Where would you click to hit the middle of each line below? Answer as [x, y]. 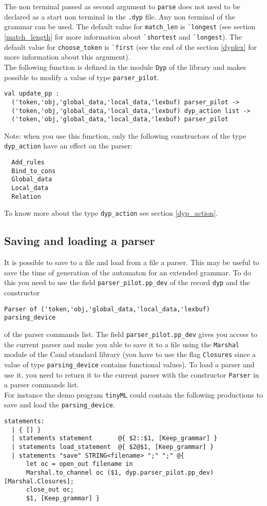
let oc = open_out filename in [79, 464]
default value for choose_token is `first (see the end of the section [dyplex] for [131, 46]
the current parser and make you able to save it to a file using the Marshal [122, 344]
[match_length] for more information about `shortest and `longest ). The [123, 36]
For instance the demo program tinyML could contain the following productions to [133, 394]
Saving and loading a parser [80, 241]
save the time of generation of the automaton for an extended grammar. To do [128, 272]
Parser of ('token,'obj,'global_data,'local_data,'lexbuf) [107, 309]
